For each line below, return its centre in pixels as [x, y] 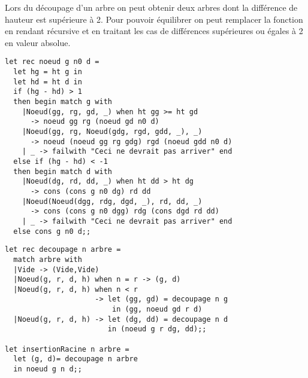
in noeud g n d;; [48, 369]
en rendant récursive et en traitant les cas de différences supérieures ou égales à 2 [154, 31]
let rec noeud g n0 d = [52, 62]
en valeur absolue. [38, 42]
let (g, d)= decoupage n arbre [76, 359]
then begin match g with [63, 102]
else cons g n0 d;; [52, 231]
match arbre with [48, 259]
